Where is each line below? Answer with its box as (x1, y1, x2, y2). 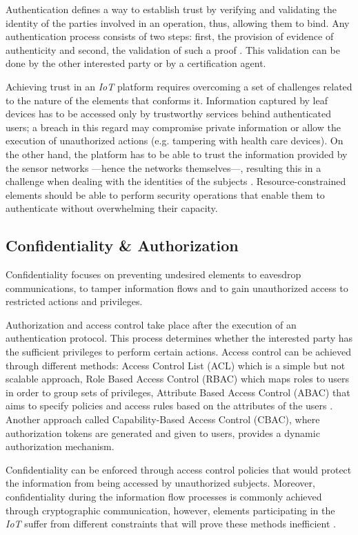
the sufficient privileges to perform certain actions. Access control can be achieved (6, 344, 352, 359)
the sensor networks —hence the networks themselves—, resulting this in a (6, 160, 321, 175)
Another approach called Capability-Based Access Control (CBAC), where (6, 412, 320, 427)
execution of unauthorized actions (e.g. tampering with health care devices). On (6, 133, 344, 148)
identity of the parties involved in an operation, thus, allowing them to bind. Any (6, 15, 350, 30)
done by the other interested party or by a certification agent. (6, 56, 266, 70)
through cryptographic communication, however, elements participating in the (6, 503, 335, 517)
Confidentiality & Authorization (6, 235, 239, 256)
